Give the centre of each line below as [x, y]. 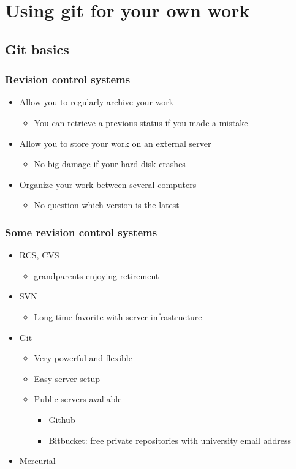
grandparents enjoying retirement [97, 275]
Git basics [37, 49]
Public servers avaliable [78, 399]
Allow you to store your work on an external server [115, 143]
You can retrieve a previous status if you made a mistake [141, 122]
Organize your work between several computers [108, 184]
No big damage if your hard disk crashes [110, 164]
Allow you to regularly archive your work [97, 102]
